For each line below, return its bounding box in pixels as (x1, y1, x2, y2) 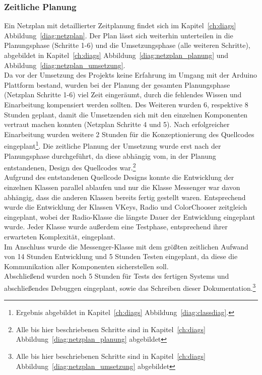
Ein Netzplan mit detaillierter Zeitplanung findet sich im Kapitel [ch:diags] (4, 20, 236, 31)
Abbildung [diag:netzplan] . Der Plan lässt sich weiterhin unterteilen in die (4, 30, 233, 40)
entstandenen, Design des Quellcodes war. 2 (4, 161, 136, 172)
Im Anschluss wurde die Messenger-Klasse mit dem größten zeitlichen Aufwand (4, 241, 248, 252)
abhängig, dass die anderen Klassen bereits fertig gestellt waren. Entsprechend (4, 192, 246, 202)
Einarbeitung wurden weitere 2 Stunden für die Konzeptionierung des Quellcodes (4, 129, 254, 139)
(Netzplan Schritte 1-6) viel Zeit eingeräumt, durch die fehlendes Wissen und (4, 89, 242, 100)
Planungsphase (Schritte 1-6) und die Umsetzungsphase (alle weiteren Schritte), (4, 40, 250, 50)
